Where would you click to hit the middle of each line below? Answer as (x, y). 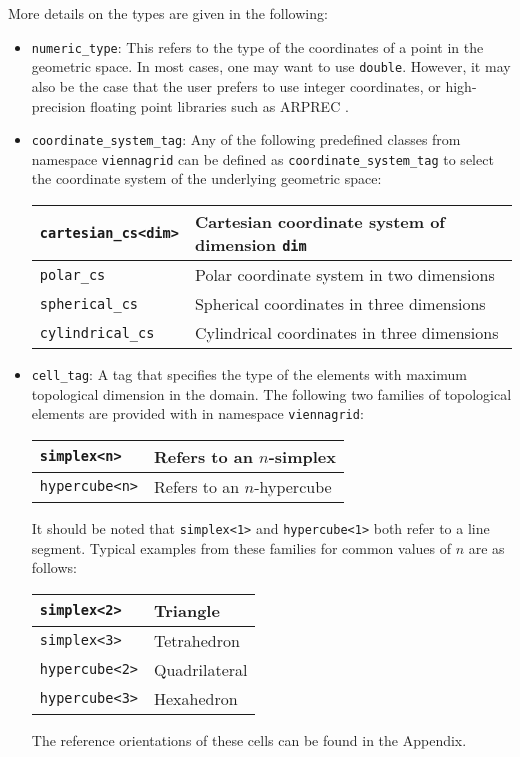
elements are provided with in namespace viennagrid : (197, 413)
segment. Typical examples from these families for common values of (241, 547)
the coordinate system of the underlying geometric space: (206, 178)
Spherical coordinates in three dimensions (340, 303)
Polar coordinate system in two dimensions (344, 274)
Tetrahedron (197, 640)
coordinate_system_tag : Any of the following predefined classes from (246, 139)
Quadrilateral (201, 669)
